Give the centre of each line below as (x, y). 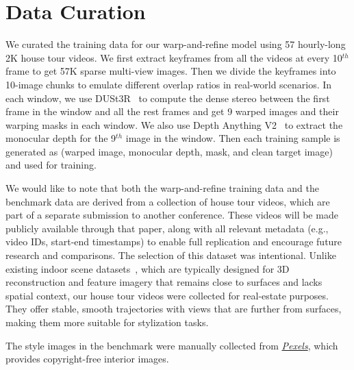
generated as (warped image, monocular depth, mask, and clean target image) (169, 151)
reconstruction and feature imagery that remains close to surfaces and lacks (164, 282)
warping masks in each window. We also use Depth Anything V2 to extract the (174, 124)
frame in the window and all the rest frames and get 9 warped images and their (172, 111)
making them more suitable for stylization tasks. (107, 322)
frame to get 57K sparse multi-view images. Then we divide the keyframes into (171, 71)
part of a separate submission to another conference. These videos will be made (172, 215)
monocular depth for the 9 (61, 138)
